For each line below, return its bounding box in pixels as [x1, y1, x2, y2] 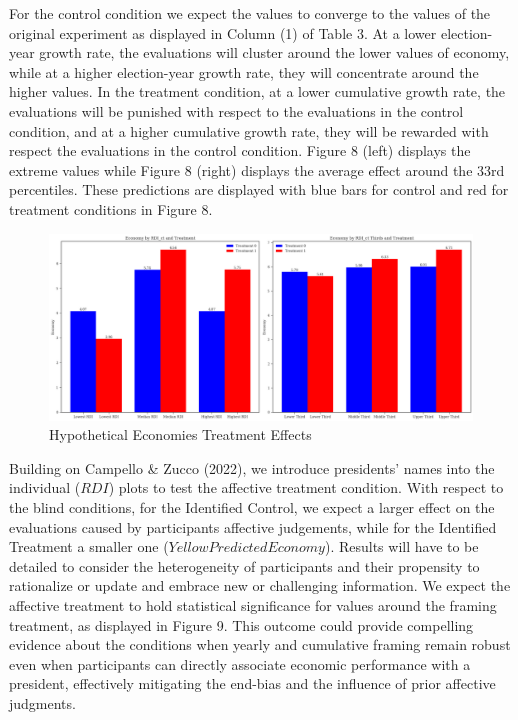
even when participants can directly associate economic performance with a [9, 653, 471, 674]
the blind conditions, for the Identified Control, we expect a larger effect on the [9, 497, 495, 518]
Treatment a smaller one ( [9, 536, 169, 557]
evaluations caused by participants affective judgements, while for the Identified [9, 516, 497, 537]
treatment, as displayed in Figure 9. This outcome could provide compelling [9, 614, 474, 635]
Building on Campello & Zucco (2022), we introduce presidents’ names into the [9, 457, 495, 478]
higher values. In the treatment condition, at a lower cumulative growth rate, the [9, 81, 506, 102]
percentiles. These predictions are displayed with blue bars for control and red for [9, 179, 509, 200]
